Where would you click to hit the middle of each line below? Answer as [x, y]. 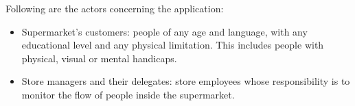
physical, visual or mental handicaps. [99, 58]
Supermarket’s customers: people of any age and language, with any [164, 31]
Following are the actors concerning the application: [115, 8]
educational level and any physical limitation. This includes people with [173, 45]
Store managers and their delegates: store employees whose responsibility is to [186, 81]
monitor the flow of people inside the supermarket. [128, 94]
